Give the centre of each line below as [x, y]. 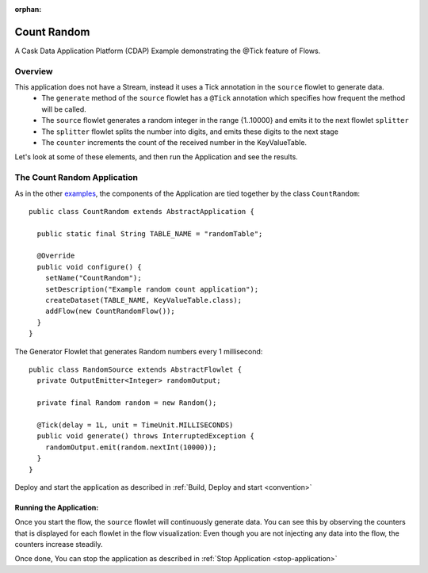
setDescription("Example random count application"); [152, 289]
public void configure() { [89, 267]
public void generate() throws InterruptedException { [146, 436]
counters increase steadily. [59, 544]
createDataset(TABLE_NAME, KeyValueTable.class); [143, 300]
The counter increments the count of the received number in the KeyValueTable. [174, 142]
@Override [56, 256]
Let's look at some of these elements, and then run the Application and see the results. [157, 157]
